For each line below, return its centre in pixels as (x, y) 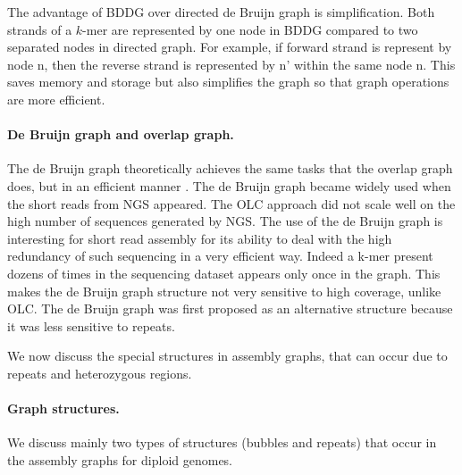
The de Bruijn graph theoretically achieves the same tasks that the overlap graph (230, 168)
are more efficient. (56, 99)
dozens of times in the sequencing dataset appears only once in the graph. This (224, 273)
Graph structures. (63, 408)
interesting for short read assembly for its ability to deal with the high (200, 238)
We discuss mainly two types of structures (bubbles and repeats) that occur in (222, 442)
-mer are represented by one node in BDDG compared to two (250, 29)
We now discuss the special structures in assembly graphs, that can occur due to (227, 356)
